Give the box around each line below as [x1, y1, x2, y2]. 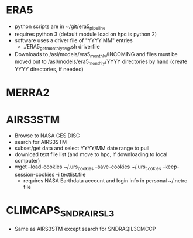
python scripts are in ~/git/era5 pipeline [14, 23, 106, 31]
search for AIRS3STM [14, 139, 67, 146]
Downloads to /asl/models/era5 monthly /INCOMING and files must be [14, 50, 178, 59]
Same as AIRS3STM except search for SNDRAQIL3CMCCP [14, 225, 156, 232]
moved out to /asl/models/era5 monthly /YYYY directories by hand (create [14, 58, 188, 67]
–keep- [162, 163, 180, 170]
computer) [14, 157, 40, 164]
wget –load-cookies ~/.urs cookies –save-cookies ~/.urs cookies [14, 163, 162, 172]
